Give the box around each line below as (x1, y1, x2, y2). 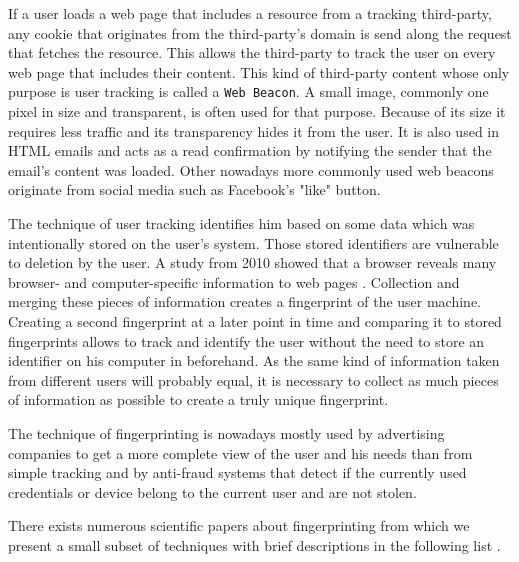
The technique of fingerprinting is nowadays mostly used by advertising (8, 422, 445, 443)
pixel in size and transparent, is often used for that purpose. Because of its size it (8, 101, 506, 122)
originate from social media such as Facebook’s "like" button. (8, 179, 381, 200)
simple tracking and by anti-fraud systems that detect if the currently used (8, 462, 467, 483)
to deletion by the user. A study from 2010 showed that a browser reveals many (8, 252, 497, 273)
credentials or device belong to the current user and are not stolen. (8, 481, 417, 502)
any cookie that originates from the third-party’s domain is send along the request (8, 22, 512, 43)
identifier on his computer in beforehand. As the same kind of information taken (8, 350, 500, 371)
